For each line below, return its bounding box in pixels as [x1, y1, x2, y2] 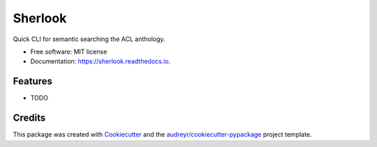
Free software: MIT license [30, 47, 108, 56]
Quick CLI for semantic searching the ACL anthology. [13, 35, 165, 43]
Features [13, 75, 52, 87]
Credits [13, 112, 46, 124]
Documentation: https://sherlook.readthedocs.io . [30, 57, 171, 65]
